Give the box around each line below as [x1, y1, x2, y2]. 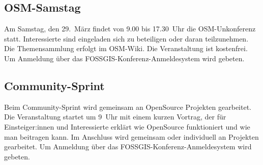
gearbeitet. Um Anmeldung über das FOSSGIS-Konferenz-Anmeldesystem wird [4, 141, 252, 152]
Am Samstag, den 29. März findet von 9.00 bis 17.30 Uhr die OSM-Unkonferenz [4, 23, 256, 34]
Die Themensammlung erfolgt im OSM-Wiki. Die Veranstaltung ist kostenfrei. [4, 43, 248, 54]
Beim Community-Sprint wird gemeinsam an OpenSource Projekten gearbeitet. [4, 101, 252, 112]
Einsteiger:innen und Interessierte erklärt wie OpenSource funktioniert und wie [4, 121, 250, 132]
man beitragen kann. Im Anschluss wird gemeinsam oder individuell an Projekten [4, 131, 259, 142]
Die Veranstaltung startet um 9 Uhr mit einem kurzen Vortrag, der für [4, 111, 226, 122]
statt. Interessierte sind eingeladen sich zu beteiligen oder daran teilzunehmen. [4, 33, 249, 44]
